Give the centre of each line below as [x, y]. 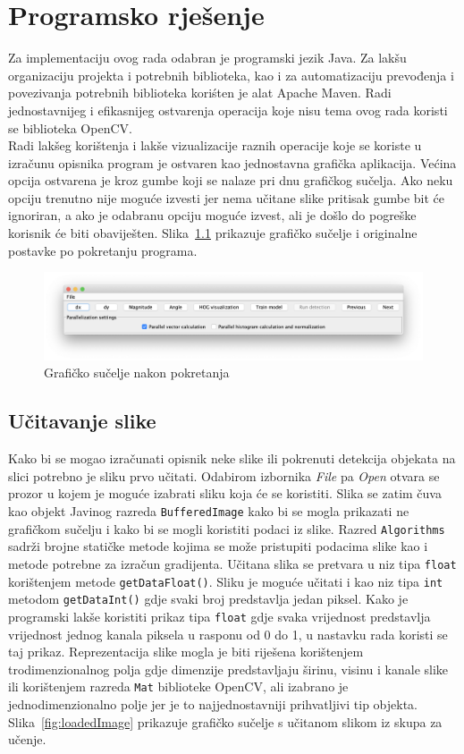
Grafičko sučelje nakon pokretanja [137, 373]
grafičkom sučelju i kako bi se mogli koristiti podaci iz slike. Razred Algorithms [227, 528]
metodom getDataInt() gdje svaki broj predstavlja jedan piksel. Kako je [208, 599]
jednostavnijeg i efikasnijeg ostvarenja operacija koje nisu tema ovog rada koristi [228, 110]
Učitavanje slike [82, 421]
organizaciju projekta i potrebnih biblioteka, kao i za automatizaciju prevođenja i [231, 75]
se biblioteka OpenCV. [70, 127]
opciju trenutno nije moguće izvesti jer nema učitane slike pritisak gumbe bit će [226, 197]
